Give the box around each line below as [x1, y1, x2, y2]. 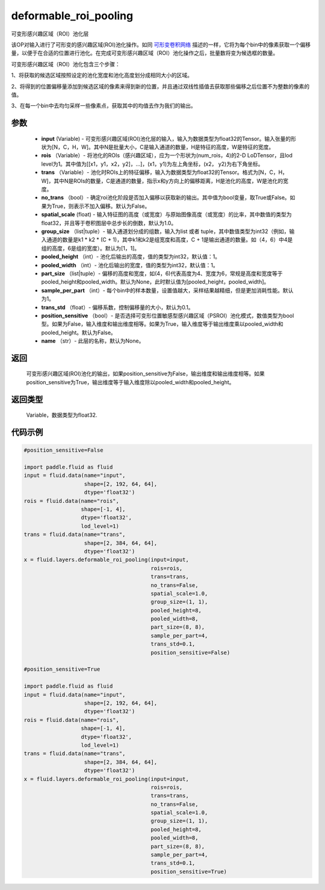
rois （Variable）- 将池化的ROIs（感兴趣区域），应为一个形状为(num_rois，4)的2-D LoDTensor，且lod [41, 152, 293, 159]
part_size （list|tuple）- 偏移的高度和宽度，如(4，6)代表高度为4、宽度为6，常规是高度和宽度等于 [41, 270, 283, 277]
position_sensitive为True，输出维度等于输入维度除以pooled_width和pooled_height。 [26, 378, 235, 385]
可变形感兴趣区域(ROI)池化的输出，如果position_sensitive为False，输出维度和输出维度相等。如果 [26, 370, 265, 378]
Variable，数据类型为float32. [26, 411, 97, 419]
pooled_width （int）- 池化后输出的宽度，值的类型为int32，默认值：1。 [41, 261, 219, 269]
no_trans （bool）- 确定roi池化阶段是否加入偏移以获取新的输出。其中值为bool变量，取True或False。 [41, 194, 290, 201]
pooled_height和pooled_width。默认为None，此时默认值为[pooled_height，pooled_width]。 [41, 278, 270, 285]
